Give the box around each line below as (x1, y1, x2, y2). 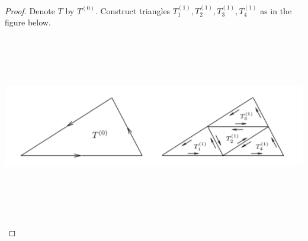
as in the (260, 4, 292, 17)
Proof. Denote (5, 4, 55, 17)
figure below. (5, 16, 51, 28)
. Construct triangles (95, 4, 171, 17)
